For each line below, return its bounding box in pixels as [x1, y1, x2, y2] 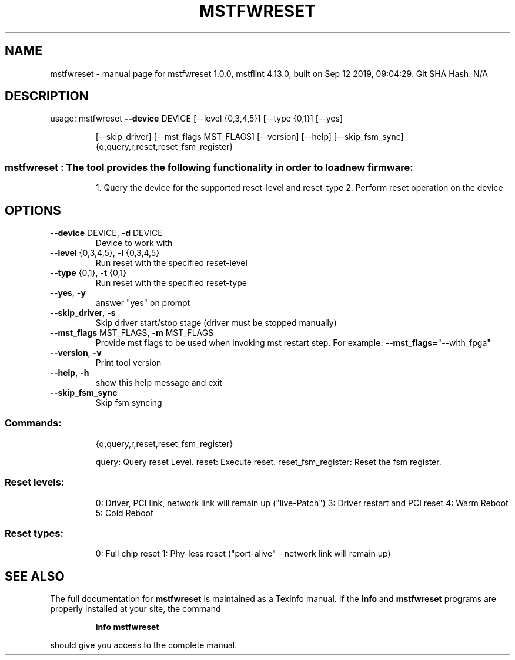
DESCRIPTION [5, 89, 89, 104]
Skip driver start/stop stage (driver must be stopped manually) [95, 318, 337, 328]
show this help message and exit [95, 378, 222, 388]
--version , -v [50, 348, 102, 358]
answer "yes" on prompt [95, 298, 190, 308]
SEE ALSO [5, 568, 65, 584]
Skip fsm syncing [95, 398, 162, 408]
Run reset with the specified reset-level [95, 258, 248, 268]
